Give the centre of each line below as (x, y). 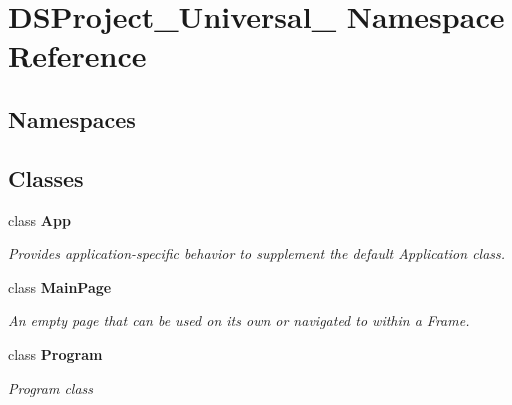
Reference (77, 55)
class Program (55, 353)
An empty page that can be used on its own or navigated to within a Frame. (239, 320)
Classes (46, 177)
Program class (51, 387)
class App (39, 219)
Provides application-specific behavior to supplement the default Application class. (257, 253)
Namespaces (72, 118)
